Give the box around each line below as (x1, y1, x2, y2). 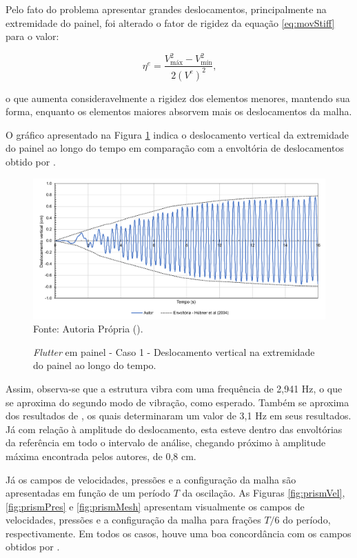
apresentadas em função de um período (6, 486, 171, 500)
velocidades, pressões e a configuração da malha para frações (6, 512, 261, 527)
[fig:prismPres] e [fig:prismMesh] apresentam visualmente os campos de (6, 499, 305, 513)
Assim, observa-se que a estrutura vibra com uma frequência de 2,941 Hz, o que (6, 381, 343, 395)
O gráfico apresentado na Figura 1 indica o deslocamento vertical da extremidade (6, 127, 349, 141)
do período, (283, 512, 331, 527)
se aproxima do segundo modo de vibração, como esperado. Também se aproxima (6, 395, 349, 409)
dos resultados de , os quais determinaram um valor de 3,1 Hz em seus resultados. (6, 408, 351, 423)
